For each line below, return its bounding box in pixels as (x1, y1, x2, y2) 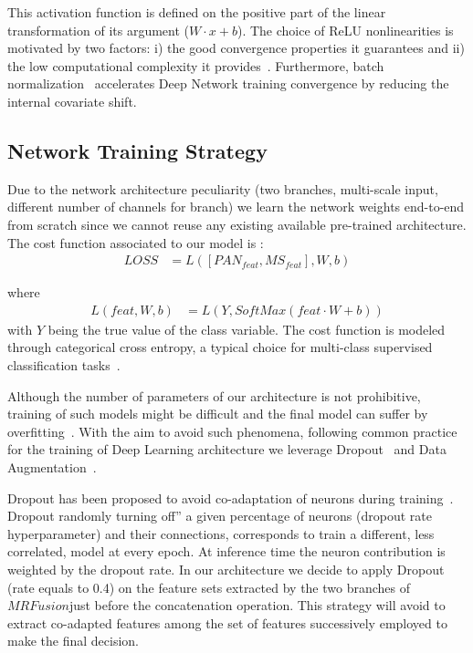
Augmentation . (7, 457, 97, 476)
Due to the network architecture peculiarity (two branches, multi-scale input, (7, 179, 438, 198)
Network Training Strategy (7, 136, 268, 164)
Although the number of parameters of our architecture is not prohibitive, (7, 386, 421, 405)
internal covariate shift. (7, 91, 137, 110)
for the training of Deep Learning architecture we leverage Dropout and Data (7, 440, 447, 459)
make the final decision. (7, 631, 139, 650)
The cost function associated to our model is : (7, 233, 264, 252)
